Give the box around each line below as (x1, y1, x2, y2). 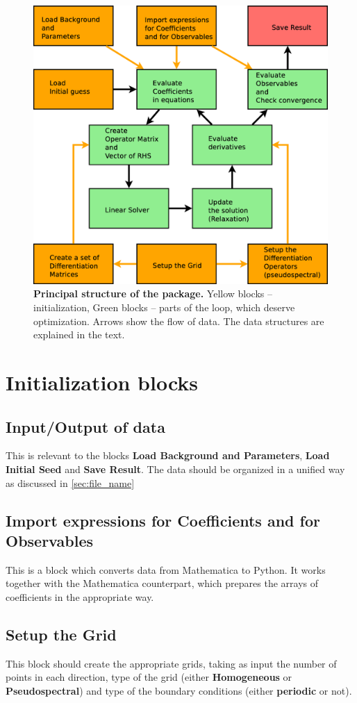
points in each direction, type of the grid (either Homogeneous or (6, 670, 292, 684)
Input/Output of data (6, 415, 165, 437)
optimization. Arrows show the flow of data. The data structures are (33, 313, 324, 328)
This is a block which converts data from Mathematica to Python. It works (6, 562, 326, 577)
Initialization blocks (6, 367, 199, 396)
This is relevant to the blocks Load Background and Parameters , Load (6, 448, 330, 463)
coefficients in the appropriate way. (6, 589, 154, 604)
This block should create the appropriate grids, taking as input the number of (6, 656, 337, 670)
